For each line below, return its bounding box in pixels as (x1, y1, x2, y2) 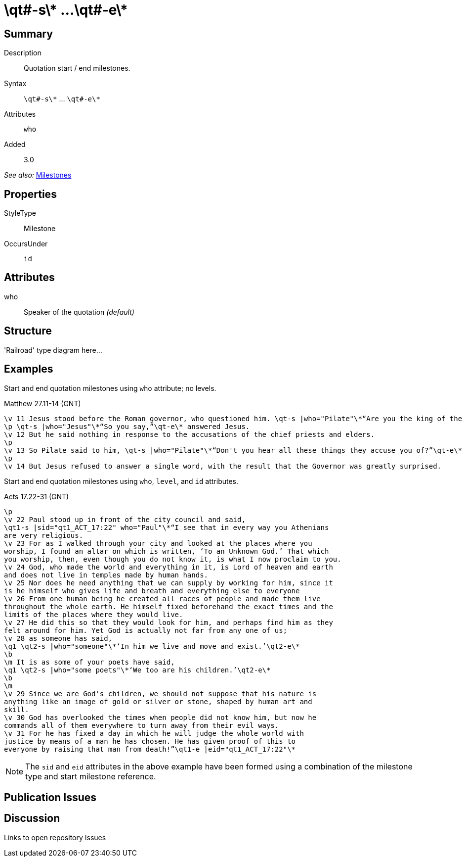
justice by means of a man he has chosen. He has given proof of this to (4, 737, 296, 745)
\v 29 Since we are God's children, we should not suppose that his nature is (4, 689, 317, 698)
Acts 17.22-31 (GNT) (4, 492, 69, 501)
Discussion (4, 812, 60, 825)
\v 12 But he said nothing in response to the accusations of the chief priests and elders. (4, 430, 375, 438)
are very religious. (4, 531, 84, 539)
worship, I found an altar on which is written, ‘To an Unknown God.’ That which (4, 547, 329, 555)
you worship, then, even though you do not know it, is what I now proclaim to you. (4, 555, 341, 563)
